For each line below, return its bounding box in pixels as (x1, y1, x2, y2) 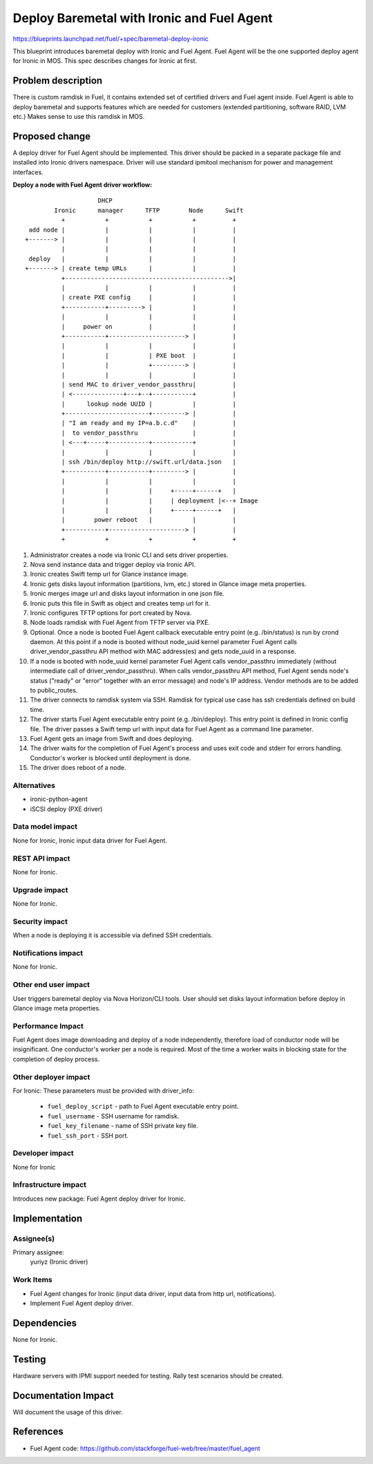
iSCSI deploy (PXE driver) (30, 805, 103, 813)
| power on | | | (61, 322, 236, 330)
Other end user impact (12, 980, 90, 990)
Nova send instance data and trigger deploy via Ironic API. (30, 560, 196, 568)
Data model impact (12, 822, 78, 832)
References (12, 1426, 64, 1438)
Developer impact (12, 1148, 74, 1158)
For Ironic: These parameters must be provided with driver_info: (12, 1086, 195, 1095)
